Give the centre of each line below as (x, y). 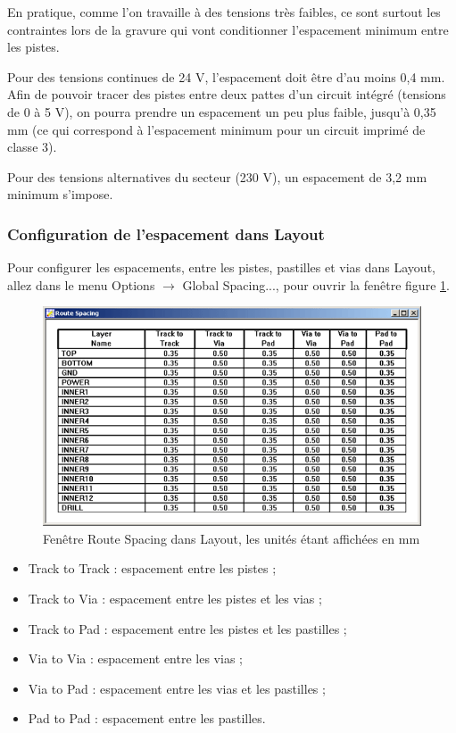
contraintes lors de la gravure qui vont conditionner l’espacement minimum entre (228, 29)
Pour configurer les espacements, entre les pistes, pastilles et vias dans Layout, (221, 267)
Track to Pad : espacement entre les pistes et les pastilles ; (187, 628)
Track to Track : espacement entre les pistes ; (152, 568)
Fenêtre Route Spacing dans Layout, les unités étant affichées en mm (232, 538)
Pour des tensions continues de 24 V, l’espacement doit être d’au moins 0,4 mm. (226, 76)
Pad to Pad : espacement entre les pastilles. (147, 718)
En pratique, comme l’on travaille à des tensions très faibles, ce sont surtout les (224, 12)
